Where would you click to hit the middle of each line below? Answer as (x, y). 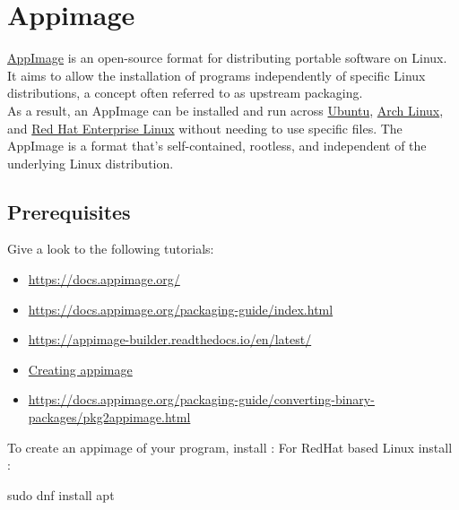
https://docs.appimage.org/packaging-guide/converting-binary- (201, 399)
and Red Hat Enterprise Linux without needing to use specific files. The (205, 128)
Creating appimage (80, 369)
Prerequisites (69, 211)
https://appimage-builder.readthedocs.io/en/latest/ (170, 339)
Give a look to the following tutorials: (111, 249)
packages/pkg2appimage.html (109, 417)
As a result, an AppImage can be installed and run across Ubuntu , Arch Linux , (225, 110)
